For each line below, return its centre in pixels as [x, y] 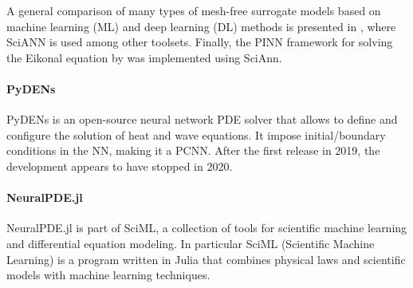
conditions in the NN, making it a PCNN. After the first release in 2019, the [193, 150]
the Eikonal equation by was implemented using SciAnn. [144, 57]
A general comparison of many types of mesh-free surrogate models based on [194, 10]
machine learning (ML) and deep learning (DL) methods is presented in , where [201, 26]
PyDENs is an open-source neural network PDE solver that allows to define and [202, 119]
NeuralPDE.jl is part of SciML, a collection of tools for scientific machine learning [207, 228]
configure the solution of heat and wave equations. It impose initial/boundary [196, 134]
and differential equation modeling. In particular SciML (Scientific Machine [191, 243]
